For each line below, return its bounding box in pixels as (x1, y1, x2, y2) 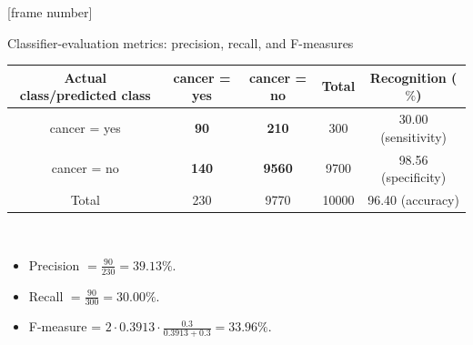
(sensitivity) (380, 127, 448, 146)
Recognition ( (369, 67, 458, 86)
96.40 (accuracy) (367, 190, 459, 208)
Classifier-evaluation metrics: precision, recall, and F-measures (7, 33, 354, 52)
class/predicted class (19, 86, 151, 105)
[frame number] (7, 3, 93, 21)
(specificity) (380, 167, 447, 187)
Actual (64, 67, 106, 86)
